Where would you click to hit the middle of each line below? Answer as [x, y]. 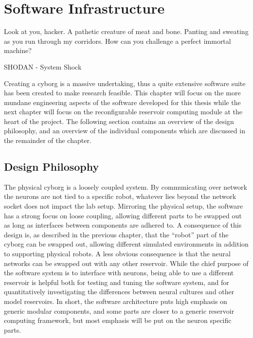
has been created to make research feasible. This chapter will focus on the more [122, 93]
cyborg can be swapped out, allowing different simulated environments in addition [126, 244]
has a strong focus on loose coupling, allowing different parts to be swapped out [123, 215]
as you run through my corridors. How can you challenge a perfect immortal [117, 41]
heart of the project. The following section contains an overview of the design [119, 121]
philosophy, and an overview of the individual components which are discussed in [125, 131]
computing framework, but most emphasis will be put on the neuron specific [118, 320]
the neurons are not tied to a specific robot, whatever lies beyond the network [120, 196]
